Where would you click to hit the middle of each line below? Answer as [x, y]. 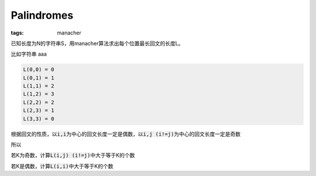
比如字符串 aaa [29, 54]
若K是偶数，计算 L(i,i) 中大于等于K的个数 [62, 166]
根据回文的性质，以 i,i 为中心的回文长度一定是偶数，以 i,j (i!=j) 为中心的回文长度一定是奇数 [126, 134]
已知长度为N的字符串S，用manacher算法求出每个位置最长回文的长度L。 [97, 43]
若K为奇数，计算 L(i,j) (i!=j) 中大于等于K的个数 [73, 156]
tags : [17, 33]
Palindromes [42, 15]
